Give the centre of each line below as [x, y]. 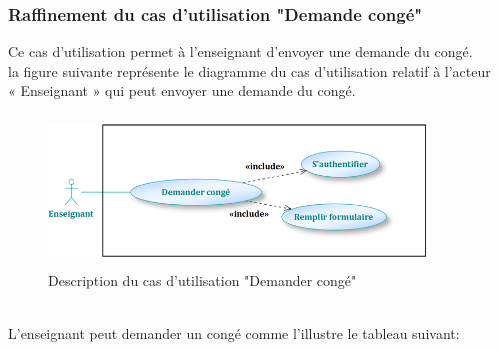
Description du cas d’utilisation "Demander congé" [202, 279]
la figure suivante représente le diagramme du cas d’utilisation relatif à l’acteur [249, 70]
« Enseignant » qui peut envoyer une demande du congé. [182, 90]
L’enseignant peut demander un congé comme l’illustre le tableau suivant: [234, 332]
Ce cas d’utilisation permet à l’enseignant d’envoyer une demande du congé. [240, 51]
